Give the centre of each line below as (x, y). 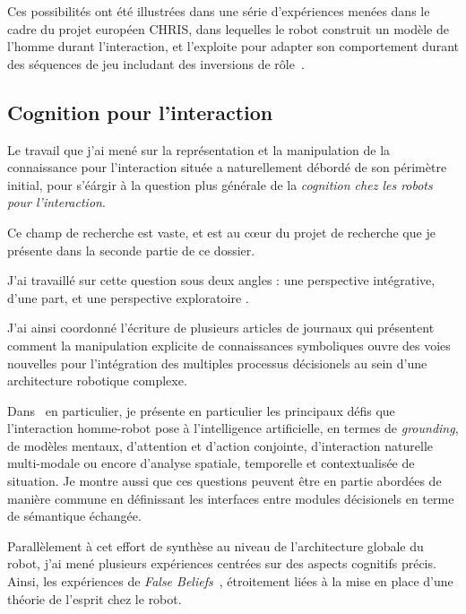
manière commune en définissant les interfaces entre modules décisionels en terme (231, 498)
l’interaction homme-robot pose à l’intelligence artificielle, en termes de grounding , (233, 428)
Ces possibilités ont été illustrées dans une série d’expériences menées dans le (219, 11)
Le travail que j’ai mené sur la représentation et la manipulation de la (199, 149)
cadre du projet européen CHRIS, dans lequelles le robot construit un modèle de (228, 28)
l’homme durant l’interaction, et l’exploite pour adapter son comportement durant (233, 46)
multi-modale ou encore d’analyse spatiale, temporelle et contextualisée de (211, 463)
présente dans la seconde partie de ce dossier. (131, 250)
